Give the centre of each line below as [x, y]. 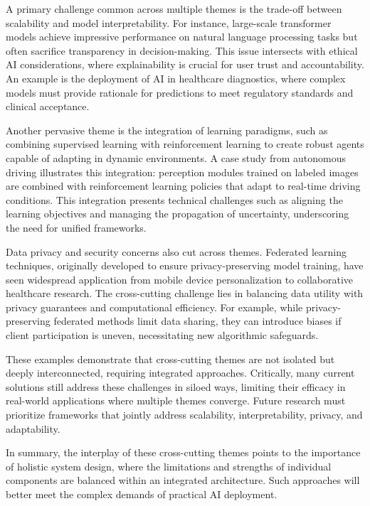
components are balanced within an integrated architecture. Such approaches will [183, 480]
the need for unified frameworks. [76, 227]
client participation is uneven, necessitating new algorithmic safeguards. [162, 335]
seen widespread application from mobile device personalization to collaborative [180, 279]
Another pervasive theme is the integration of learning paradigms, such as [167, 130]
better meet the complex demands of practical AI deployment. [142, 494]
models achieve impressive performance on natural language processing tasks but [182, 37]
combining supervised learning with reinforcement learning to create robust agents [185, 144]
